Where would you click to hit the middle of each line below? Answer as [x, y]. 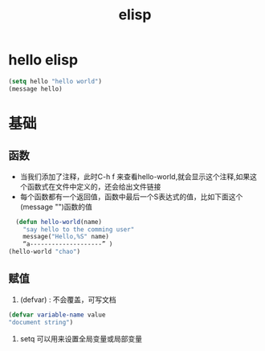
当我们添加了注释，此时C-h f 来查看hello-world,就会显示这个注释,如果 [135, 176]
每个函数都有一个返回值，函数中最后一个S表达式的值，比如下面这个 [131, 196]
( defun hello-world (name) [59, 222]
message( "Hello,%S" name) [66, 237]
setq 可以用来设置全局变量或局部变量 [81, 338]
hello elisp [43, 60]
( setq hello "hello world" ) [55, 81]
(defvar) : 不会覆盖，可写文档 [68, 300]
